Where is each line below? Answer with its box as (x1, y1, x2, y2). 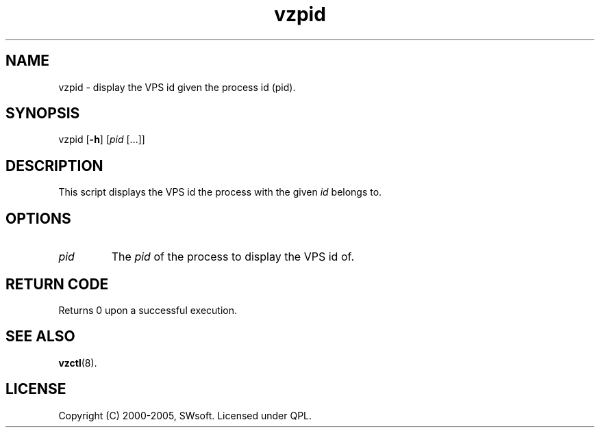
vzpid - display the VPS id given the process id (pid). (58, 81, 296, 93)
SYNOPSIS (5, 105, 80, 122)
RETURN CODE (5, 275, 109, 293)
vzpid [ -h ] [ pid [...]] (58, 133, 145, 146)
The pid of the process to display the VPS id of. (111, 250, 355, 264)
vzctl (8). (58, 356, 97, 369)
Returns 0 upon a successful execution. (58, 304, 238, 316)
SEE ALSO (5, 328, 75, 345)
